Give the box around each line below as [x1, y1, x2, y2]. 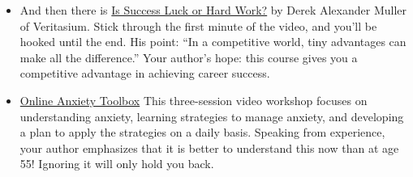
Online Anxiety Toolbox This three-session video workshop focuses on [19, 91, 368, 108]
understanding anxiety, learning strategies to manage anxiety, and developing [19, 107, 404, 124]
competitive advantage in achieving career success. [19, 65, 270, 82]
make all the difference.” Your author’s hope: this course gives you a [19, 48, 358, 65]
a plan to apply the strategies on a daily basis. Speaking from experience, [19, 124, 385, 141]
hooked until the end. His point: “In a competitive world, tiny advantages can [19, 33, 407, 50]
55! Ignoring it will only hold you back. [19, 155, 214, 172]
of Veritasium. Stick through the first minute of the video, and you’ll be [19, 17, 377, 34]
